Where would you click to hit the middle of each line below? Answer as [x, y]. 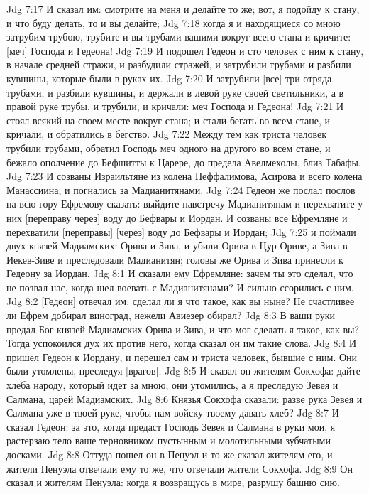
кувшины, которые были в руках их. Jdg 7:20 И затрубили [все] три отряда [169, 78]
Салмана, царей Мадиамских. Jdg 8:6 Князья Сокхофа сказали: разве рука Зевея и [184, 398]
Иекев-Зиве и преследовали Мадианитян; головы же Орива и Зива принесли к [175, 259]
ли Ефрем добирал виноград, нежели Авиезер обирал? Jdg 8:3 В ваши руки [171, 315]
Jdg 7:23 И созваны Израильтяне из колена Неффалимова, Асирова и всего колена [184, 176]
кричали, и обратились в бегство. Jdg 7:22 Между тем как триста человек [166, 134]
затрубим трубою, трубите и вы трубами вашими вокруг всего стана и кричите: [179, 37]
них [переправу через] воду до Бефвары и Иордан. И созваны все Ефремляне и [177, 217]
